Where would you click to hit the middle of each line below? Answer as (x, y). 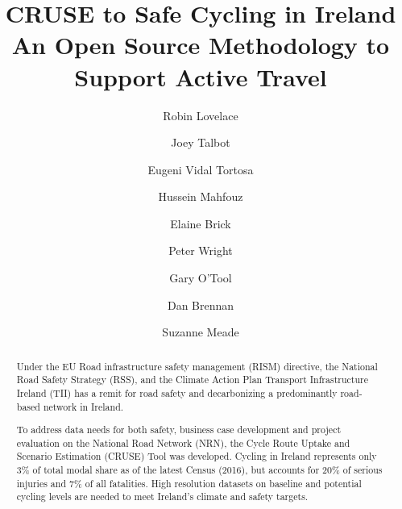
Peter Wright (201, 250)
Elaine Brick (201, 223)
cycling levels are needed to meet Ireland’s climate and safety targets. (162, 496)
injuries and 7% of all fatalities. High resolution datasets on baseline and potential (189, 483)
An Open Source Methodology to (201, 45)
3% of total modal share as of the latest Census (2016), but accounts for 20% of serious (199, 470)
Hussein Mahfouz (201, 196)
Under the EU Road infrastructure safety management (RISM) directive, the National (197, 366)
